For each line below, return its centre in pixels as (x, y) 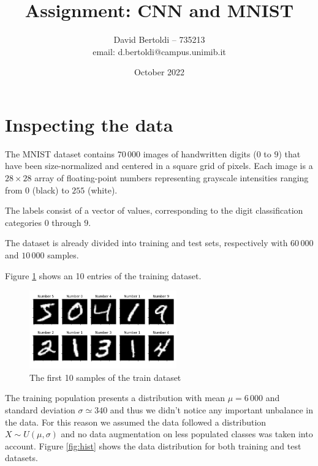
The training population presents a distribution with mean (115, 398)
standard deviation (40, 409)
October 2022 (159, 72)
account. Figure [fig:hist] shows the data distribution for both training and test (153, 445)
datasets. (21, 458)
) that (290, 153)
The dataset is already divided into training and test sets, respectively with (146, 243)
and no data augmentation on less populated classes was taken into (187, 434)
